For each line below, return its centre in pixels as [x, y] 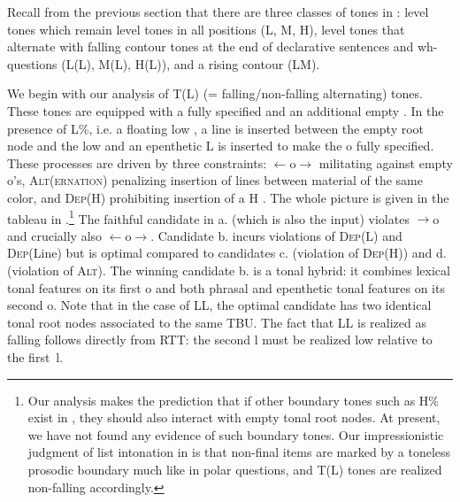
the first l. [35, 356]
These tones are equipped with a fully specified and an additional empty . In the [226, 110]
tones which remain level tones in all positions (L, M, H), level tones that [206, 29]
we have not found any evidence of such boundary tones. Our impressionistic [236, 434]
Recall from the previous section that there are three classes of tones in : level [218, 12]
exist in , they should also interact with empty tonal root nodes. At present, [234, 417]
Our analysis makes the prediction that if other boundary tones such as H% [233, 400]
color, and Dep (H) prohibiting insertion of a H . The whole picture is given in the [228, 197]
